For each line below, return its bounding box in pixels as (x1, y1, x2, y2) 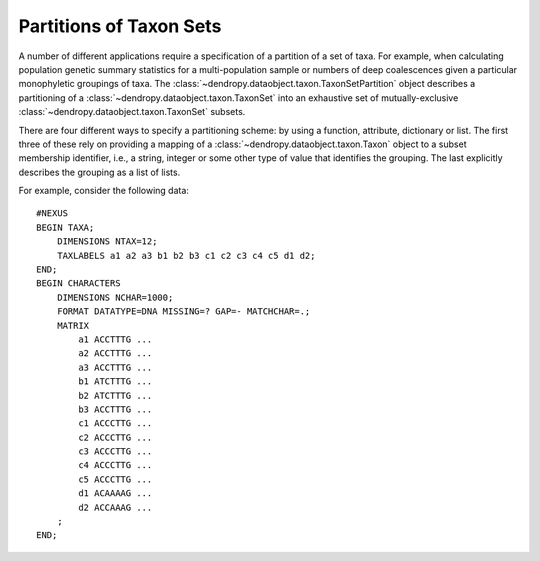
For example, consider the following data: (18, 185, 190, 197)
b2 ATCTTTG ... (78, 390, 153, 401)
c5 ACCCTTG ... (78, 473, 153, 485)
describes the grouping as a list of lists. (18, 166, 181, 178)
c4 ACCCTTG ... (78, 460, 153, 471)
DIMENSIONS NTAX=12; (56, 236, 158, 247)
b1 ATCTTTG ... (78, 376, 153, 387)
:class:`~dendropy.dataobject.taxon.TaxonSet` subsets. (18, 106, 246, 118)
